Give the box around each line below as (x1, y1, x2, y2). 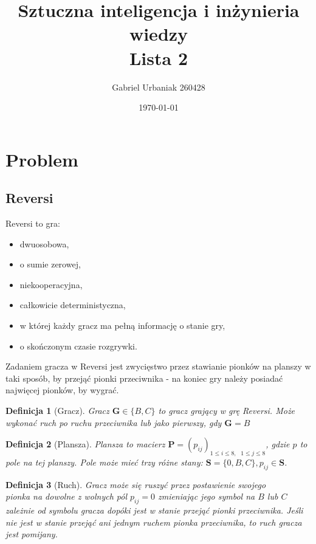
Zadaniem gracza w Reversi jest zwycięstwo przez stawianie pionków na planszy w (5, 360, 311, 373)
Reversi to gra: (5, 217, 60, 230)
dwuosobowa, (19, 237, 69, 250)
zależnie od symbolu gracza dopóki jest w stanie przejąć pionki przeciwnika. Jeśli (5, 504, 303, 517)
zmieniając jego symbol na (157, 490, 255, 503)
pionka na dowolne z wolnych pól (5, 490, 128, 503)
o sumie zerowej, (19, 258, 81, 270)
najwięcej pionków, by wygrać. (5, 384, 119, 396)
